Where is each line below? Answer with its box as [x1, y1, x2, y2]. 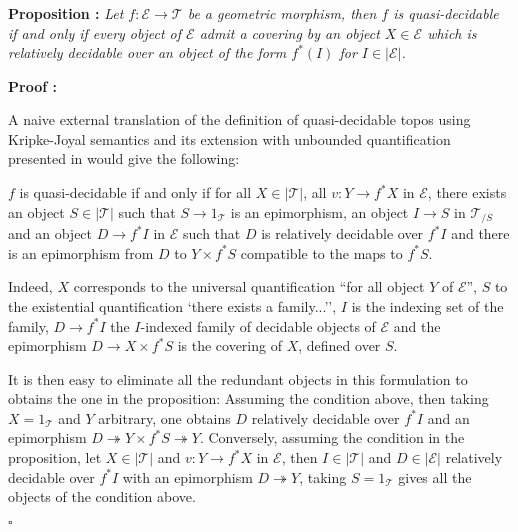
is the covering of [177, 335, 282, 356]
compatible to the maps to [240, 242, 403, 263]
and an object [8, 223, 93, 244]
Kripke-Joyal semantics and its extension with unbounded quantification [8, 128, 451, 149]
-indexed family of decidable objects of [140, 315, 376, 336]
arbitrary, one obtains [98, 407, 231, 428]
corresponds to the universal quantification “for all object [73, 276, 425, 297]
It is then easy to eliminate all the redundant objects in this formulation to [8, 368, 468, 389]
